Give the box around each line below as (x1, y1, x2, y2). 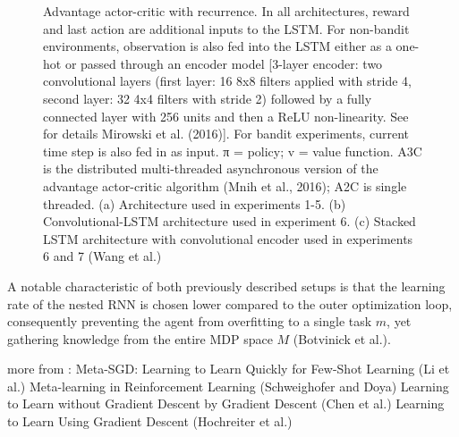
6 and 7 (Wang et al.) (43, 247, 162, 265)
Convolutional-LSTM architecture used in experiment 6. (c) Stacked (43, 212, 416, 231)
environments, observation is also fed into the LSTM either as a (43, 37, 392, 55)
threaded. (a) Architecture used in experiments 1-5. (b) (43, 194, 346, 213)
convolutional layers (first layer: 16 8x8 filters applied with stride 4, (43, 71, 412, 90)
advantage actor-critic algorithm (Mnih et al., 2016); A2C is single (43, 176, 407, 195)
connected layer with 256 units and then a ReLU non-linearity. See (43, 106, 409, 125)
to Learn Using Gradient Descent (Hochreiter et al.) (7, 412, 293, 431)
